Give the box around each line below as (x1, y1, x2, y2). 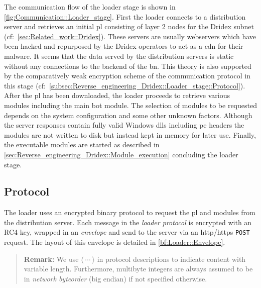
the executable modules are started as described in (4, 139, 160, 150)
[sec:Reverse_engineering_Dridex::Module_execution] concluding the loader (4, 149, 238, 159)
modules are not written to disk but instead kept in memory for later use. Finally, (4, 129, 256, 140)
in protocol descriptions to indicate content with (97, 253, 246, 264)
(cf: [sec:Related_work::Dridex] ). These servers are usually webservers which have (4, 31, 256, 41)
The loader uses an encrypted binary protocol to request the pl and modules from (4, 207, 255, 218)
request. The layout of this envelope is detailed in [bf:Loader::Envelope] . (4, 237, 225, 247)
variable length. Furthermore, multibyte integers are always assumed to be (24, 263, 253, 274)
